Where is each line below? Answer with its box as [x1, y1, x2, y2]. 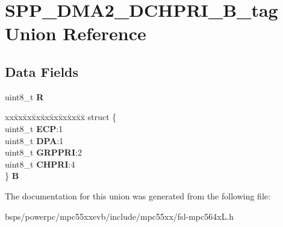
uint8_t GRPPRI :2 [5, 146, 82, 159]
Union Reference [5, 21, 146, 46]
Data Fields [5, 62, 79, 80]
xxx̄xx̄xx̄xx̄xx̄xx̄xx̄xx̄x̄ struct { [5, 110, 117, 123]
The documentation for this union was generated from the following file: [5, 189, 270, 202]
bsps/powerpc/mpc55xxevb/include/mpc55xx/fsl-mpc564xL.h [5, 210, 234, 222]
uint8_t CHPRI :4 [5, 157, 75, 170]
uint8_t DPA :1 [5, 134, 64, 147]
